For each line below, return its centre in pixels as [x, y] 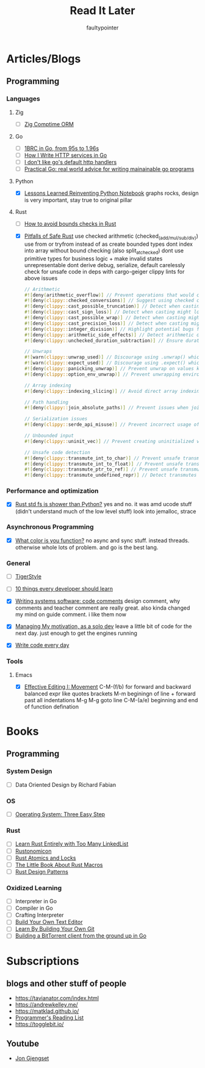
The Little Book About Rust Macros [59, 865]
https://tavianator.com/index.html [57, 998]
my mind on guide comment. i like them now [71, 615]
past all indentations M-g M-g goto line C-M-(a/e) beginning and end [111, 700]
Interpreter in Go [36, 901]
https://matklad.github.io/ [47, 1011]
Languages [23, 99]
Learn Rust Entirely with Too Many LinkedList [72, 844]
